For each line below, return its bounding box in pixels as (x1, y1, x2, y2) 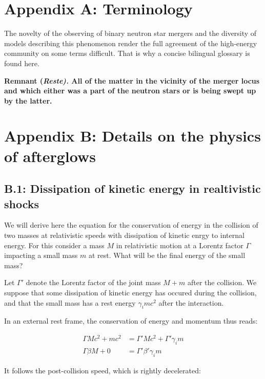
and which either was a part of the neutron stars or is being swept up (4, 85, 256, 96)
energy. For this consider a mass (4, 240, 105, 250)
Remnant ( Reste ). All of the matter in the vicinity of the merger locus (4, 75, 260, 86)
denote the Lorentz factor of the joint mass (26, 277, 161, 288)
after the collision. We (187, 277, 257, 288)
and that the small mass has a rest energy (4, 297, 136, 308)
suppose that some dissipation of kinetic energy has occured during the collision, (4, 287, 257, 297)
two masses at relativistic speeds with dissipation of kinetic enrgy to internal (4, 230, 244, 241)
